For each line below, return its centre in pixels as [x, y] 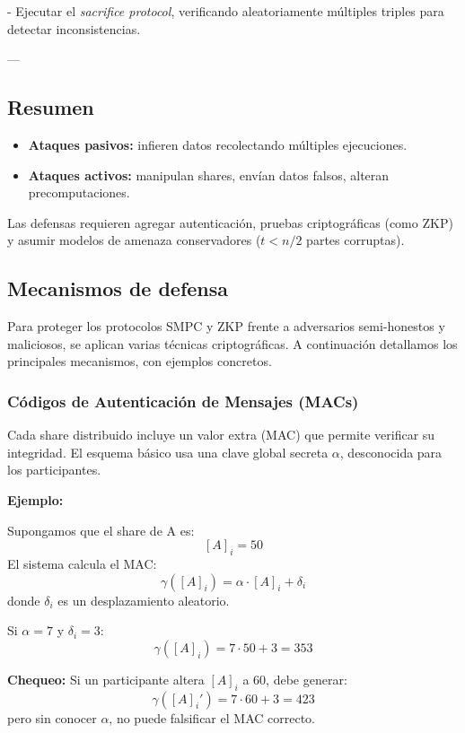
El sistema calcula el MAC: [82, 563]
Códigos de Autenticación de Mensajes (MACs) [183, 401]
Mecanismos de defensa [118, 288]
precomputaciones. [79, 192]
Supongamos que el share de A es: [101, 530]
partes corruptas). [355, 240]
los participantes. [54, 470]
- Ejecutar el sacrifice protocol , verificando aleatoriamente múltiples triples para [226, 11]
